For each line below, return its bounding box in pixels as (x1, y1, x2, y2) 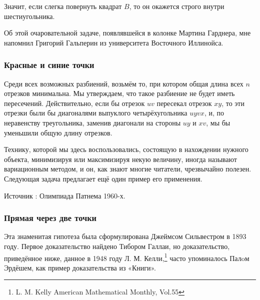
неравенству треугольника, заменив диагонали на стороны (4, 117, 181, 127)
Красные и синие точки (4, 58, 94, 71)
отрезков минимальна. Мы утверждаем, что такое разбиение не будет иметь (4, 88, 235, 98)
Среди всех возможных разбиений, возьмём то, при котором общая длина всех (4, 78, 243, 88)
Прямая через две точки (4, 211, 96, 224)
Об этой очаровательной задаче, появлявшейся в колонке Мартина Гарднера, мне (4, 27, 251, 38)
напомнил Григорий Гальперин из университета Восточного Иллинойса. (4, 37, 223, 47)
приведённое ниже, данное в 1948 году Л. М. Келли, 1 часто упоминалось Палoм (4, 251, 249, 263)
